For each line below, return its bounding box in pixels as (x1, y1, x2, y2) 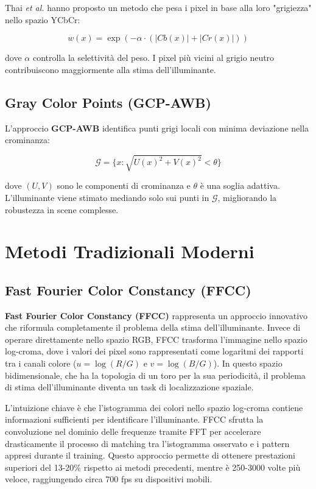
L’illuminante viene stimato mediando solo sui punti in (5, 191, 209, 203)
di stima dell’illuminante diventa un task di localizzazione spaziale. (5, 381, 254, 393)
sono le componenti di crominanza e (57, 179, 191, 192)
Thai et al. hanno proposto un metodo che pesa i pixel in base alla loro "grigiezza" (5, 1, 312, 13)
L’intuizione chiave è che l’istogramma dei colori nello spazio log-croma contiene (5, 401, 303, 413)
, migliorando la (217, 191, 277, 203)
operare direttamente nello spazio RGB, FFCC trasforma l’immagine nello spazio (5, 332, 307, 345)
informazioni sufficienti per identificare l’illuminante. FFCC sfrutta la (5, 413, 264, 426)
